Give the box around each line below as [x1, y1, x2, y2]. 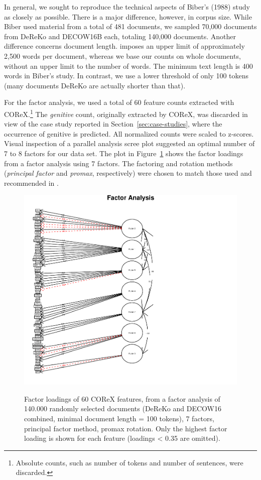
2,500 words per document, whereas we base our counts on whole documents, [4, 50, 241, 61]
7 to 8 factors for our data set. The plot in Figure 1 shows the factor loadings [4, 148, 243, 158]
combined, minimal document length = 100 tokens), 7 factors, [24, 413, 214, 424]
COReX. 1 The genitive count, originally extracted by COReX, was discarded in [4, 107, 248, 119]
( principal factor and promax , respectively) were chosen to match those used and [4, 168, 252, 178]
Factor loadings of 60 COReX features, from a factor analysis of [24, 393, 220, 404]
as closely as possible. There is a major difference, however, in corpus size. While [4, 11, 252, 22]
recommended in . [4, 177, 59, 188]
